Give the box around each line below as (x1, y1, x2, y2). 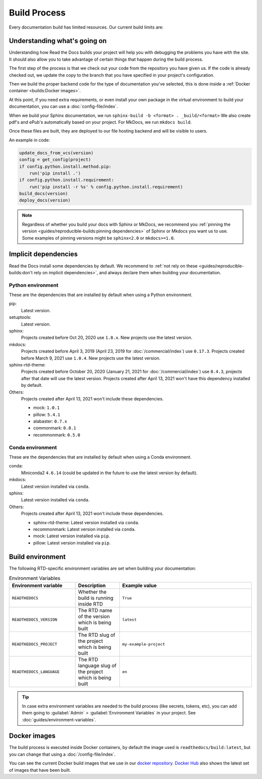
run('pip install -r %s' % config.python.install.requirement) (29, 184, 183, 189)
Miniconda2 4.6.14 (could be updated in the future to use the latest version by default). (21, 470, 198, 476)
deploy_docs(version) (19, 198, 71, 203)
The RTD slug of (78, 631, 115, 638)
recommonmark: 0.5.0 (33, 432, 81, 438)
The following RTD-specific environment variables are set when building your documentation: (9, 565, 196, 571)
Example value (122, 582, 157, 589)
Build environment (9, 552, 66, 561)
